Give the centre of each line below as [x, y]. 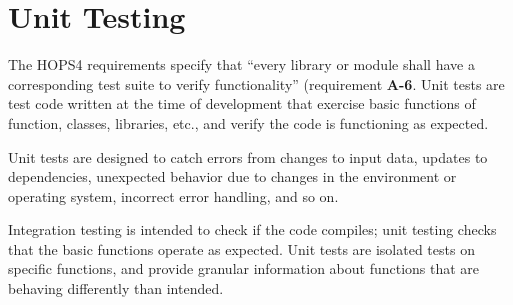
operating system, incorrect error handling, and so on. [173, 195]
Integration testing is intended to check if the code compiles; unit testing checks [252, 229]
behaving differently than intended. [116, 288]
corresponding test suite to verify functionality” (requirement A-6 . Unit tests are [256, 83]
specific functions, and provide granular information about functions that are [244, 268]
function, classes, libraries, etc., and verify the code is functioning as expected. [248, 122]
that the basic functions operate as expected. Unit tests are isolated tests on [241, 248]
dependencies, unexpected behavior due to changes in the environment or [232, 176]
